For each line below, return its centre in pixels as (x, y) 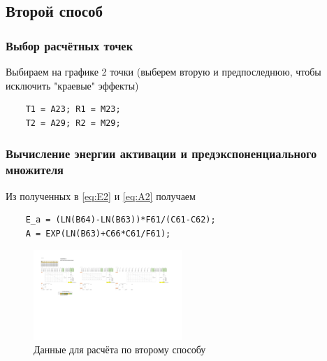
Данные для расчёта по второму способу (120, 349)
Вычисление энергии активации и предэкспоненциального (161, 154)
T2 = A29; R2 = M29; (73, 123)
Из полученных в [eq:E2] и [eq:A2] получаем (101, 196)
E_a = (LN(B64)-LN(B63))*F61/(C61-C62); (121, 220)
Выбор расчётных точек (70, 45)
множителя (35, 170)
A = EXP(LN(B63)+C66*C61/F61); (98, 233)
